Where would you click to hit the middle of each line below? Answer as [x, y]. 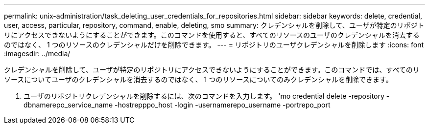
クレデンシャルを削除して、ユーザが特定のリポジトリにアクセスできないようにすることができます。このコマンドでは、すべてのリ [212, 70]
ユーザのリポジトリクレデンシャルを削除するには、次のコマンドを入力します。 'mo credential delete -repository [204, 96]
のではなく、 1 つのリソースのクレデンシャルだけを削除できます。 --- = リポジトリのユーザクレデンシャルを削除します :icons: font [214, 45]
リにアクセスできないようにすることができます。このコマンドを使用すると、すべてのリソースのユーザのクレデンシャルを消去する [212, 35]
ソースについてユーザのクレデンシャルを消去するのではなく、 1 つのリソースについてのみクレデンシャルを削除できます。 [198, 79]
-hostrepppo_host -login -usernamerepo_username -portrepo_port [223, 105]
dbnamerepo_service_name [68, 105]
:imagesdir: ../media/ [37, 53]
